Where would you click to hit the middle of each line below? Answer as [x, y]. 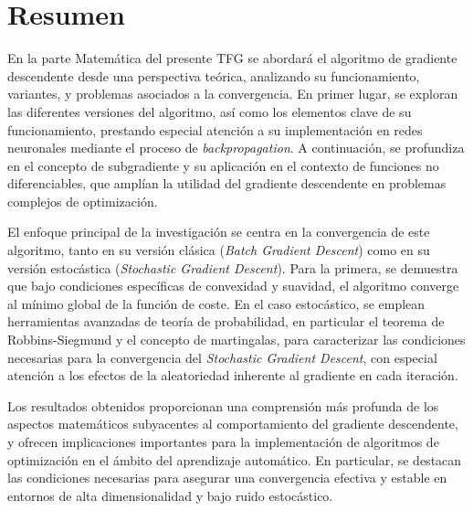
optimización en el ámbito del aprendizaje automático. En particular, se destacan [235, 459]
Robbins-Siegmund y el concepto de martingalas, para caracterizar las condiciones [236, 340]
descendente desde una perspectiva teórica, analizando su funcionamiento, [214, 75]
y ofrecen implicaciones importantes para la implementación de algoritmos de [223, 442]
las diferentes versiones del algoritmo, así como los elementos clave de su [210, 111]
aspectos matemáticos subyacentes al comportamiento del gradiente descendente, [233, 424]
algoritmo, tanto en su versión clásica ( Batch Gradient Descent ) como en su [219, 250]
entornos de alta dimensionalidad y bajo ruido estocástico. [170, 495]
